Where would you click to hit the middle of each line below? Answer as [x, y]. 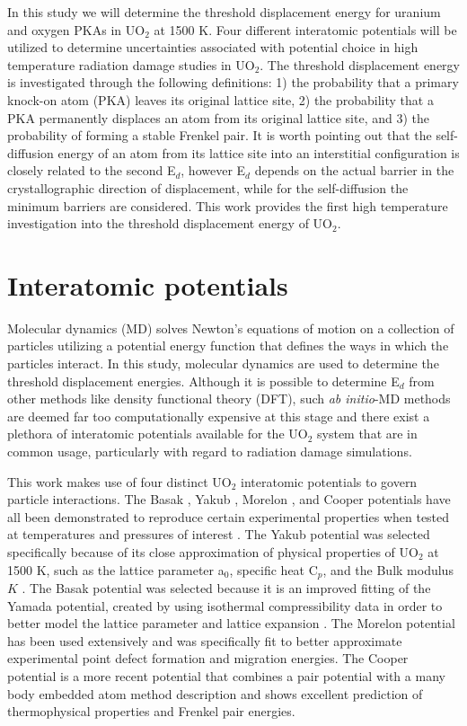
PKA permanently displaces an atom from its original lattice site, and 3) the [219, 117]
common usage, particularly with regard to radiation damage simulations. [210, 451]
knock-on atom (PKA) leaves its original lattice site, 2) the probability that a [220, 99]
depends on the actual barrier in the [354, 170]
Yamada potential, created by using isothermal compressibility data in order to [225, 605]
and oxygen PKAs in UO [76, 29]
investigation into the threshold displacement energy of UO [170, 223]
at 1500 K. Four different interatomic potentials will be [305, 29]
